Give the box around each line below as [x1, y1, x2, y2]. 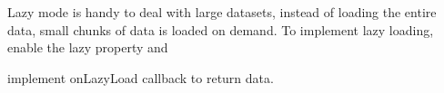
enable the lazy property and [7, 38, 168, 57]
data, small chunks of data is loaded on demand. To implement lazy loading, [7, 20, 434, 39]
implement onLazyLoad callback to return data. [7, 68, 274, 87]
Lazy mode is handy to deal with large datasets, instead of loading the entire [7, 3, 437, 21]
